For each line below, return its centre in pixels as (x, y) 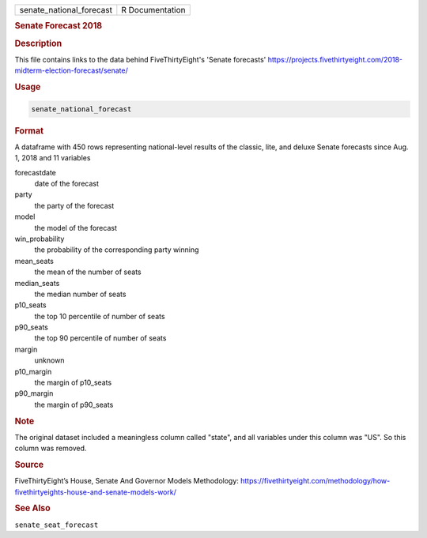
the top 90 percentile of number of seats (100, 338)
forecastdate (36, 172)
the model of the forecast (76, 228)
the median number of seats (80, 294)
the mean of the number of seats (88, 272)
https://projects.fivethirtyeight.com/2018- (335, 59)
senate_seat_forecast (57, 525)
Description (38, 43)
